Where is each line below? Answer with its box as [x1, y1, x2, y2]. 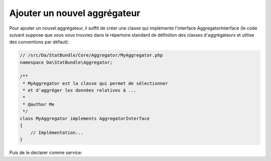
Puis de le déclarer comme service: [9, 149, 83, 155]
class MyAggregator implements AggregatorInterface [20, 115, 150, 121]
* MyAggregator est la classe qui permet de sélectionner [23, 80, 168, 86]
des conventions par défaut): [9, 39, 69, 45]
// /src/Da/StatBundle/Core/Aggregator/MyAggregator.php [20, 53, 163, 58]
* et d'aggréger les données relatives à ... [23, 88, 137, 93]
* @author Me [23, 102, 55, 107]
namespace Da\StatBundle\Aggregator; [20, 59, 113, 65]
